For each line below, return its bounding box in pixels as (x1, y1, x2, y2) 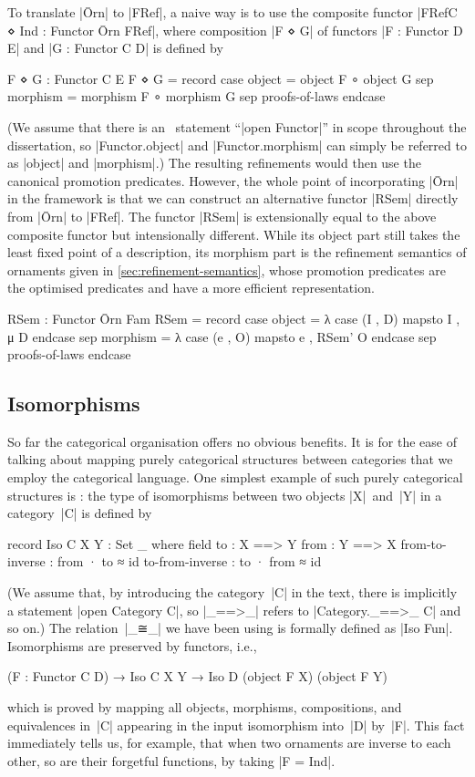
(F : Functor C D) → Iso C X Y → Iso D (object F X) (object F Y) (7, 667, 388, 686)
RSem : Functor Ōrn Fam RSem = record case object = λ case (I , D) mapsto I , (7, 308, 460, 327)
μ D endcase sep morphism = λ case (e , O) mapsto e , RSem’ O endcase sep (7, 326, 437, 346)
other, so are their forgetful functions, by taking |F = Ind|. (7, 751, 336, 770)
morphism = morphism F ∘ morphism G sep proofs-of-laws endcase (7, 87, 386, 106)
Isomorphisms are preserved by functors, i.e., (7, 636, 257, 655)
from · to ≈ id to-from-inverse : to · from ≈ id (57, 552, 322, 571)
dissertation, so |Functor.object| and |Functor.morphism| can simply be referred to (7, 135, 467, 154)
